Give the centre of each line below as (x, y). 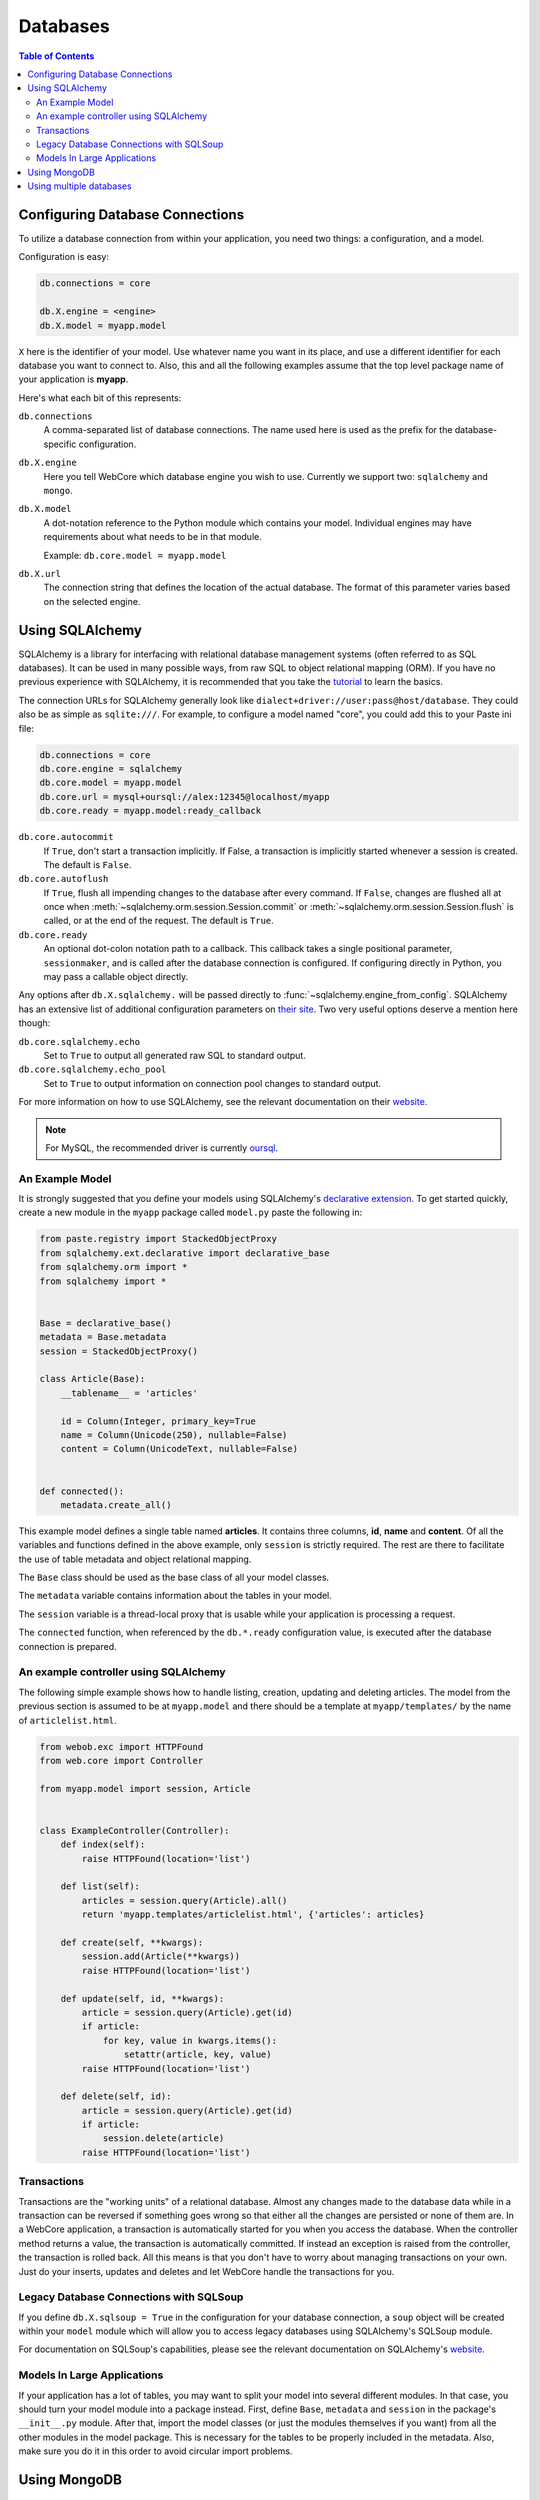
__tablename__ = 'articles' (129, 1393)
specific (60, 444)
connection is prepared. (67, 1646)
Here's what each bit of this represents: (100, 397)
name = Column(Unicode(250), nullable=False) (174, 1434)
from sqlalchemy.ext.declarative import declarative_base (184, 1253)
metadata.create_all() (116, 1504)
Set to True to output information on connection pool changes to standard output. (212, 1083)
